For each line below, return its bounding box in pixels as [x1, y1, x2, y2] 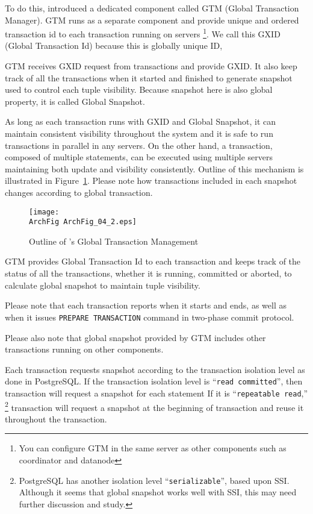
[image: [29, 207, 60, 216]
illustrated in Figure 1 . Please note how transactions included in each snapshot [5, 174, 297, 187]
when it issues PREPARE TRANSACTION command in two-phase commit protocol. [5, 310, 294, 323]
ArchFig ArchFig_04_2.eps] [29, 218, 137, 227]
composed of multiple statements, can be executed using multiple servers [5, 151, 273, 163]
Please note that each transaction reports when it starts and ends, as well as [5, 299, 287, 312]
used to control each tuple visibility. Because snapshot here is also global [5, 83, 273, 96]
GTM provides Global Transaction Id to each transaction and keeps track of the [5, 255, 301, 268]
